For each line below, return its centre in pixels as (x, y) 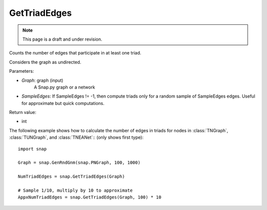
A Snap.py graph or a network (65, 87)
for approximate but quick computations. (63, 103)
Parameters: (22, 71)
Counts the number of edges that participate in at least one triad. (75, 53)
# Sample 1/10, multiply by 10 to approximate (75, 190)
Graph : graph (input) (43, 80)
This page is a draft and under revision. (62, 39)
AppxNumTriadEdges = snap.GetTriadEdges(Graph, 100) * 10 (90, 197)
